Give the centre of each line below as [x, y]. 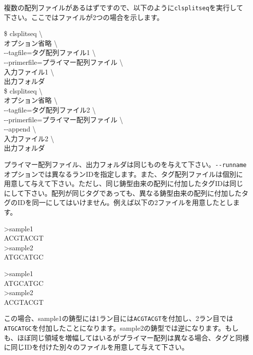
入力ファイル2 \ [29, 138]
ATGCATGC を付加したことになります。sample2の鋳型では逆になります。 [115, 328]
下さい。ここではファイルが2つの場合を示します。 [84, 17]
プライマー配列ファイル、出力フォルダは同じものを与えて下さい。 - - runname [125, 164]
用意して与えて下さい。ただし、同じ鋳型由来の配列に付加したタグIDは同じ [124, 183]
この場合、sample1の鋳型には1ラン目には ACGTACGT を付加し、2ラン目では [119, 318]
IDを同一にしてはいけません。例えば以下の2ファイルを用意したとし [125, 202]
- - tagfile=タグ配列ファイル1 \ [50, 52]
